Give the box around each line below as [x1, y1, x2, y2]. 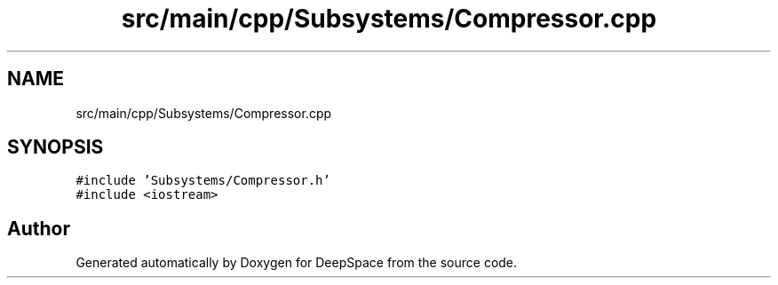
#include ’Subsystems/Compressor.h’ [75, 173, 330, 188]
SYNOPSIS [7, 136, 104, 159]
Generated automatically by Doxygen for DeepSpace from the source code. [75, 255, 518, 271]
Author [7, 217, 70, 240]
